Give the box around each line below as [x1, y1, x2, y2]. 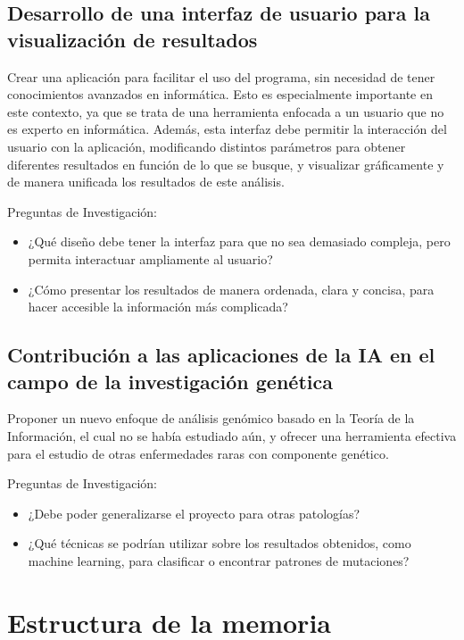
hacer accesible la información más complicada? [28, 297, 288, 316]
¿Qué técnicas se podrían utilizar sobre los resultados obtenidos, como [28, 534, 411, 553]
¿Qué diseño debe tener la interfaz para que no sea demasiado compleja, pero [28, 232, 451, 251]
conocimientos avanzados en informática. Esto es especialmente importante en [7, 85, 433, 104]
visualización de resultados [7, 25, 258, 53]
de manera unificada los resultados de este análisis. [7, 172, 285, 191]
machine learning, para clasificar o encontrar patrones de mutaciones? [28, 551, 410, 569]
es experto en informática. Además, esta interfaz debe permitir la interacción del [7, 120, 447, 138]
